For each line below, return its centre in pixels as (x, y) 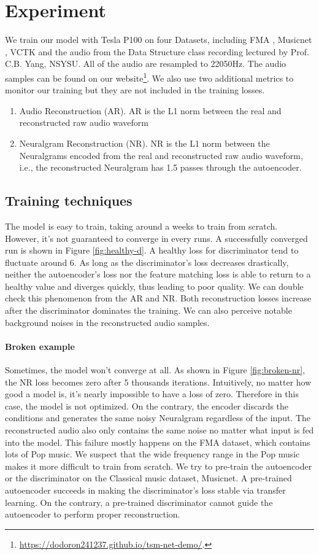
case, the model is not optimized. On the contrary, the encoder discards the (147, 406)
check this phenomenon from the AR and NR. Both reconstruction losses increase (158, 298)
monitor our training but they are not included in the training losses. (135, 90)
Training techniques (69, 200)
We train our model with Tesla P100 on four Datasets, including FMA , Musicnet (159, 40)
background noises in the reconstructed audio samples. (107, 322)
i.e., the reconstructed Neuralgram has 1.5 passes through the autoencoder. (160, 167)
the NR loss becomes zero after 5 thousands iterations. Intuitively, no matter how (158, 382)
